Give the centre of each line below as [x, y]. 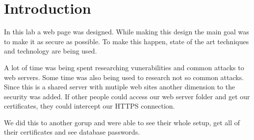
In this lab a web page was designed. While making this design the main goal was [127, 32]
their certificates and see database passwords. [72, 132]
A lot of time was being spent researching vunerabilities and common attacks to [124, 67]
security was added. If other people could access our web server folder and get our [127, 96]
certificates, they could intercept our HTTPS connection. [89, 106]
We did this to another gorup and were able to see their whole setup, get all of [122, 122]
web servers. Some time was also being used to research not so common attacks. [124, 77]
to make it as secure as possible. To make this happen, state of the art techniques [127, 41]
